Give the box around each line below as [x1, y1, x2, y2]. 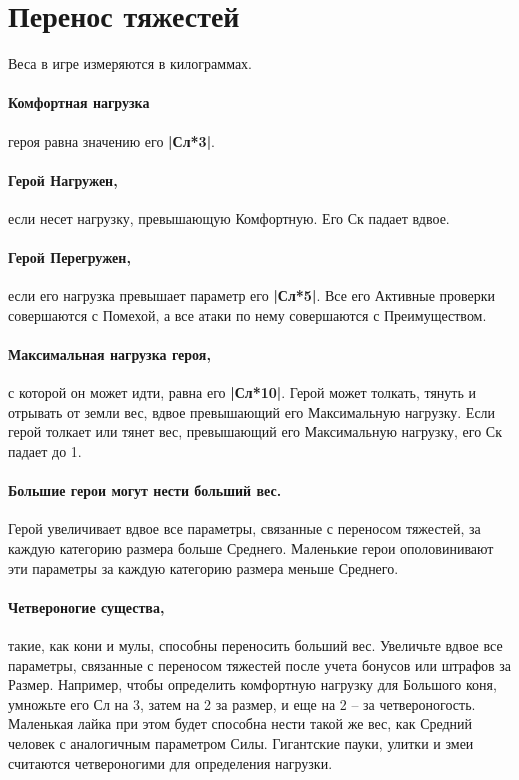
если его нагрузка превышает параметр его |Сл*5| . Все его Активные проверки [8, 285, 496, 306]
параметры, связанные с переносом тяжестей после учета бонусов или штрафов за [8, 654, 512, 675]
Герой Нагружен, [8, 169, 118, 190]
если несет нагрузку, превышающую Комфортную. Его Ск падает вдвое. [8, 207, 450, 228]
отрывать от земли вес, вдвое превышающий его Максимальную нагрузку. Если [8, 401, 496, 422]
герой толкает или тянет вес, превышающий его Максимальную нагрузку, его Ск [8, 421, 502, 442]
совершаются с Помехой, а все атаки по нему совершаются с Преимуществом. [8, 304, 487, 325]
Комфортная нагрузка [8, 92, 150, 113]
